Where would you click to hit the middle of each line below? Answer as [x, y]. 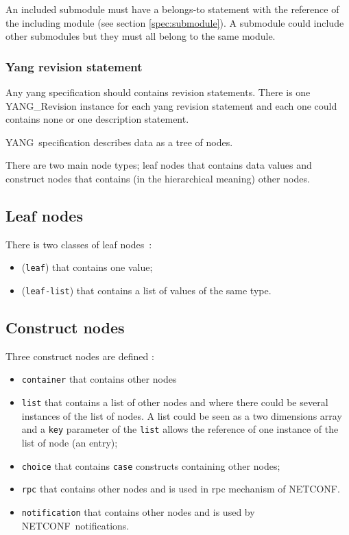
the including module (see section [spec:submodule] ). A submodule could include [175, 22]
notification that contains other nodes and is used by [138, 511]
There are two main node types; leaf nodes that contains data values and [159, 165]
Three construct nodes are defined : [80, 356]
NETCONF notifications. [75, 525]
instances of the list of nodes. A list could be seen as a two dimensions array [182, 415]
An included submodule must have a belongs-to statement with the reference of [172, 9]
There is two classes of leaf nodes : [79, 244]
